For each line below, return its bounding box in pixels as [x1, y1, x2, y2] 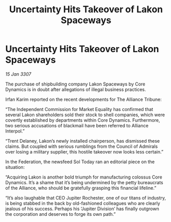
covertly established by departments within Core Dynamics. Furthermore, [5, 117, 160, 123]
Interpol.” [5, 128, 25, 134]
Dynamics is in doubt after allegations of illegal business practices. [5, 86, 146, 93]
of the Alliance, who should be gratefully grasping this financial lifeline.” [5, 185, 157, 191]
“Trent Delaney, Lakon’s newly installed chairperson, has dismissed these [5, 138, 160, 144]
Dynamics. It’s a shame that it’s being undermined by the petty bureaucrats [5, 179, 163, 185]
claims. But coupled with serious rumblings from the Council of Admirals [5, 143, 158, 149]
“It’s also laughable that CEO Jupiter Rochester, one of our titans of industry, [5, 194, 166, 201]
